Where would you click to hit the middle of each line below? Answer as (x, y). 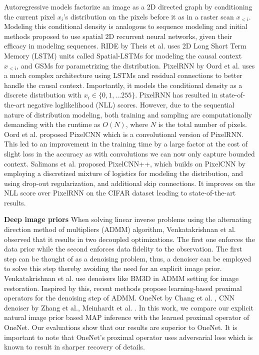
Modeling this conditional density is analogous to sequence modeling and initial (126, 26)
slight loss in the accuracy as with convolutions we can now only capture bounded (129, 153)
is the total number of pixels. (202, 124)
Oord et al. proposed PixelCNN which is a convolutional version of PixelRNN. (124, 134)
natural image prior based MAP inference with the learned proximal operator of (127, 317)
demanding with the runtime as (52, 124)
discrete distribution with (43, 95)
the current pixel (29, 16)
